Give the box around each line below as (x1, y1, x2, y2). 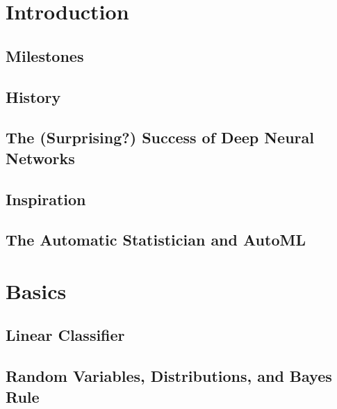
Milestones (6, 45, 84, 66)
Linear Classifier (6, 324, 125, 346)
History (6, 86, 61, 107)
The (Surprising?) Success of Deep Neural (6, 127, 315, 148)
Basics (6, 276, 67, 305)
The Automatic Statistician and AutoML (6, 229, 306, 250)
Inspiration (6, 188, 86, 209)
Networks (6, 147, 75, 168)
